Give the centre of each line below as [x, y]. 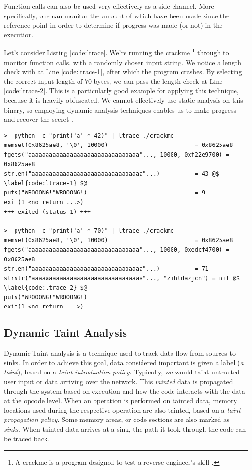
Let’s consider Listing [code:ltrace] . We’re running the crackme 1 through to [117, 52]
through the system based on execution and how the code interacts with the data [125, 391]
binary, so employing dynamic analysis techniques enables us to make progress [120, 109]
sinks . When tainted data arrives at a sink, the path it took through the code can [125, 429]
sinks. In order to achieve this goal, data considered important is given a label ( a [124, 362]
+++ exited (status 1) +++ [47, 212]
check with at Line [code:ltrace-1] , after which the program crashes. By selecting [123, 72]
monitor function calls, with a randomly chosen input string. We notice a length [123, 62]
